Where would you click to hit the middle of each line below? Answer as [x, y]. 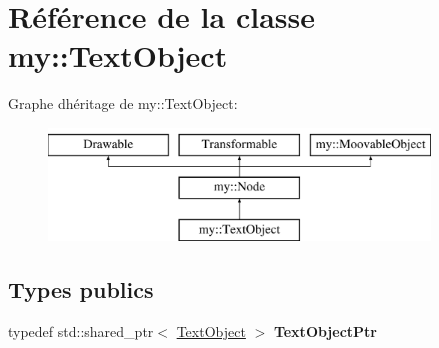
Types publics [81, 289]
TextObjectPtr [325, 331]
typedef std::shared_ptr [81, 331]
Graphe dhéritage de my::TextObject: [123, 103]
